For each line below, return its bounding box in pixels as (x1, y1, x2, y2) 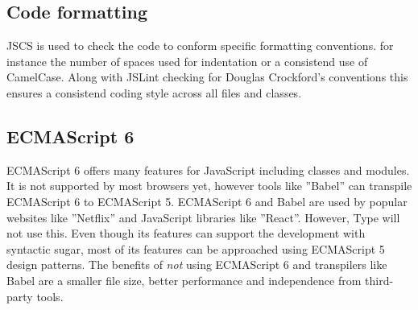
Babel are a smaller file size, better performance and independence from (6, 271, 362, 288)
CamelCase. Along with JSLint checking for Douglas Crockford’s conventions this (6, 68, 408, 85)
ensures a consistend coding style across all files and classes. (6, 84, 302, 101)
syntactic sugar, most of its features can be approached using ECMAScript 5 (6, 240, 385, 257)
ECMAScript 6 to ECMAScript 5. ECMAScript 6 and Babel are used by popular (6, 192, 408, 209)
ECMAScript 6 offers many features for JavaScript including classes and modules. (6, 161, 410, 178)
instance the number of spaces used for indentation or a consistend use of (6, 52, 368, 69)
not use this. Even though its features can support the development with (6, 225, 366, 242)
